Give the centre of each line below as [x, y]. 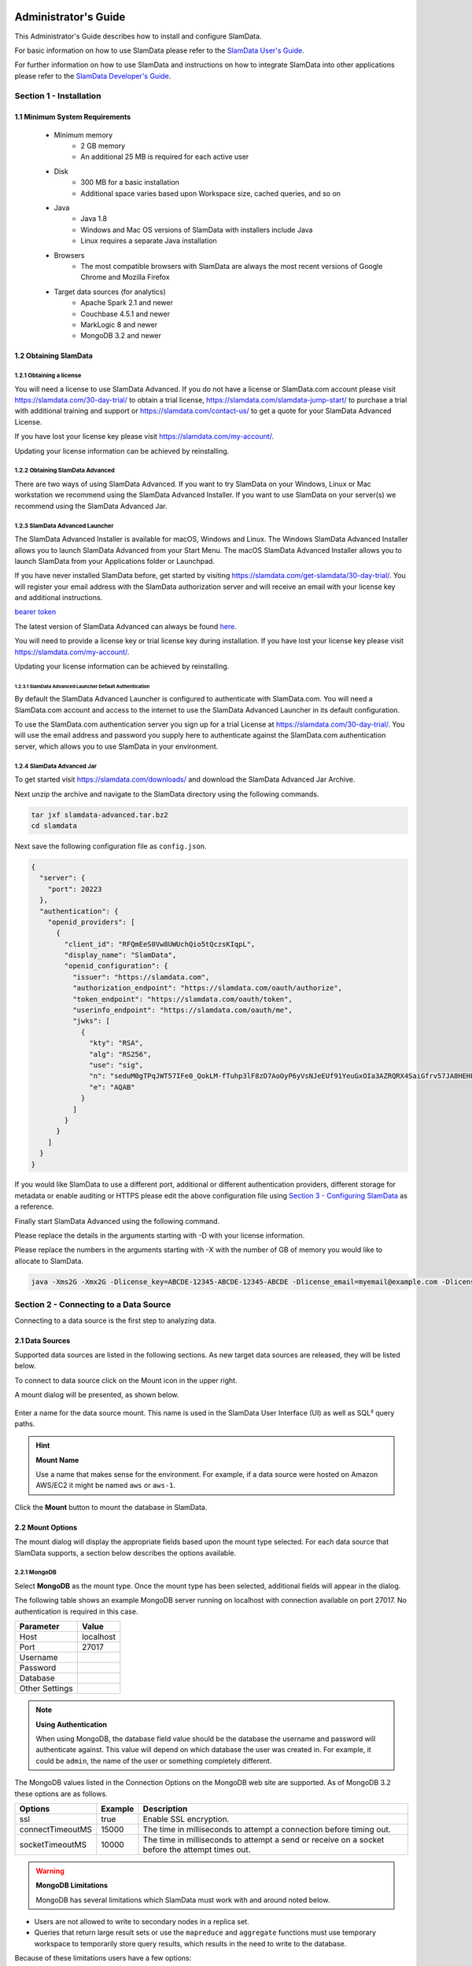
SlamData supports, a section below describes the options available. [125, 1552]
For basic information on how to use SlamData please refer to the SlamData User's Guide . [159, 50]
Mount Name [57, 1460]
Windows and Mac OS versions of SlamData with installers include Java [197, 230]
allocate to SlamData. [49, 1261]
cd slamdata [54, 825]
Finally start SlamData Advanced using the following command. [117, 1221]
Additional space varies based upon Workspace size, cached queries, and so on [211, 193]
